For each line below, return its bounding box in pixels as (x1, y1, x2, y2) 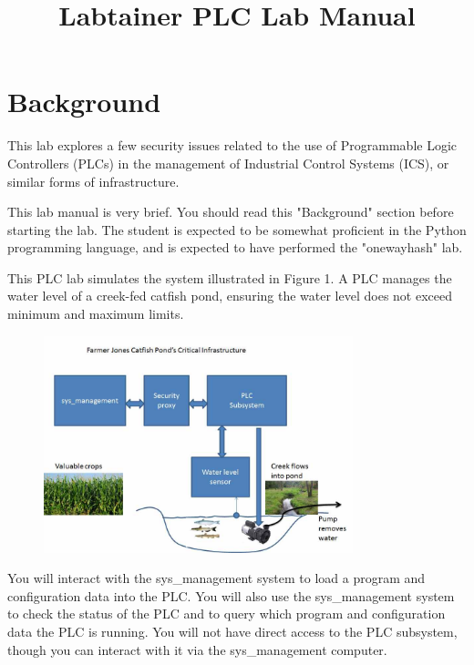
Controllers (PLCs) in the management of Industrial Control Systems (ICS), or (7, 153, 449, 172)
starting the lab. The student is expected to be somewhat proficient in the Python (7, 220, 467, 239)
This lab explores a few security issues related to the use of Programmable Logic (7, 136, 458, 155)
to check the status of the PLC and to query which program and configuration (7, 604, 446, 623)
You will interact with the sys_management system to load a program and (7, 568, 426, 588)
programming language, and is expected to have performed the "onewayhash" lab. (7, 238, 463, 257)
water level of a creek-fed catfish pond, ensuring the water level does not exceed (7, 286, 452, 305)
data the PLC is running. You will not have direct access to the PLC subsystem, (7, 621, 458, 640)
